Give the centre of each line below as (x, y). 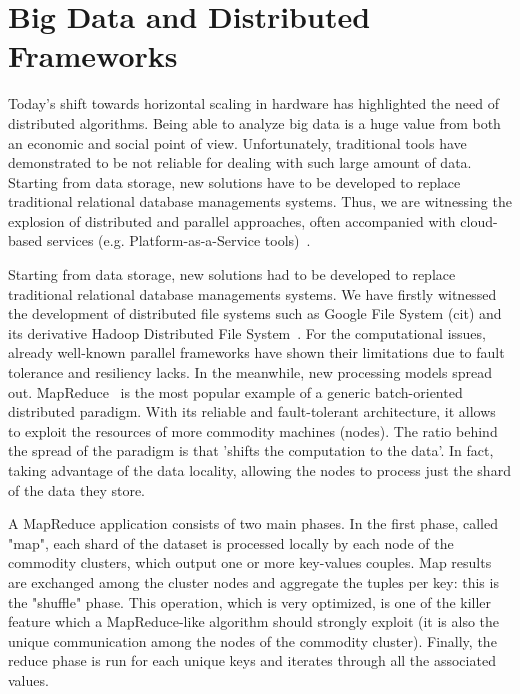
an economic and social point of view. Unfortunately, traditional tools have (237, 142)
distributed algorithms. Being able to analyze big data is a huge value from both (254, 122)
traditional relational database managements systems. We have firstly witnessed (252, 293)
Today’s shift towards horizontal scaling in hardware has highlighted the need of (253, 103)
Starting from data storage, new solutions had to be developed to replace (232, 274)
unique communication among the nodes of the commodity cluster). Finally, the (252, 640)
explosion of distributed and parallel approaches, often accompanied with (232, 220)
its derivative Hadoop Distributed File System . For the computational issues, (247, 332)
